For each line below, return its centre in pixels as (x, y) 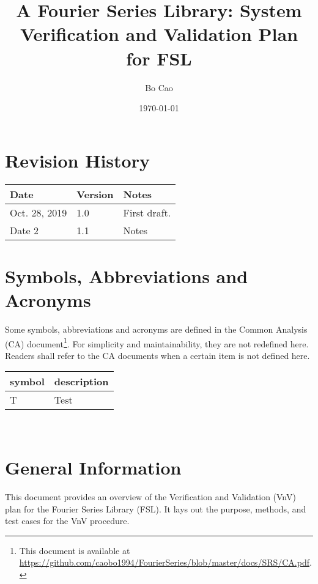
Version (95, 194)
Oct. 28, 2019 (39, 212)
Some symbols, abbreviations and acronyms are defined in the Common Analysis (156, 329)
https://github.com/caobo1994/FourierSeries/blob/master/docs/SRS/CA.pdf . (165, 562)
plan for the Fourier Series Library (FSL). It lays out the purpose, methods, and (156, 508)
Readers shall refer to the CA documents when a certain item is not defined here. (157, 355)
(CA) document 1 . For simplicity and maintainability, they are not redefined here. (157, 342)
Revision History (77, 160)
